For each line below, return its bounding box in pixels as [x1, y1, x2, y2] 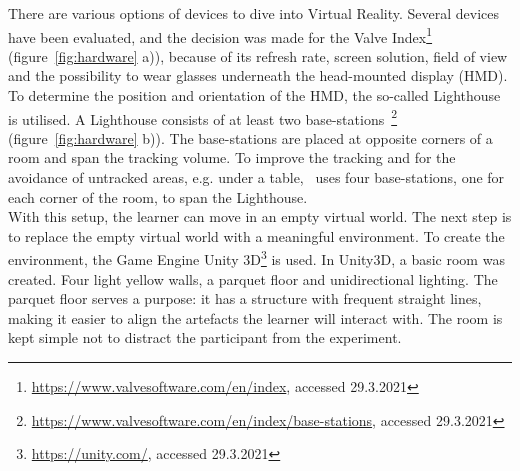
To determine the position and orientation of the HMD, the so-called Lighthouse [8, 85, 501, 106]
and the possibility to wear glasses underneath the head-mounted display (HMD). [8, 65, 508, 86]
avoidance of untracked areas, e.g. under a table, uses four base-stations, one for [8, 167, 505, 188]
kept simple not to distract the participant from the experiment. [8, 327, 402, 348]
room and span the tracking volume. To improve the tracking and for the [8, 147, 456, 168]
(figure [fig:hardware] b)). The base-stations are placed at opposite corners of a [8, 127, 493, 148]
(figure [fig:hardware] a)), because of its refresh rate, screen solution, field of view [8, 45, 508, 66]
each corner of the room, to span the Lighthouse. [8, 186, 308, 207]
